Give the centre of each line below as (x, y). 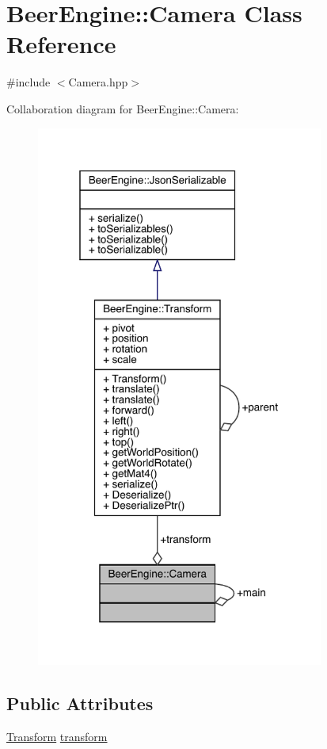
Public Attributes (80, 703)
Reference (61, 44)
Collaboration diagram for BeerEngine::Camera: (123, 108)
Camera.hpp (98, 82)
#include (29, 82)
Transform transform (57, 736)
